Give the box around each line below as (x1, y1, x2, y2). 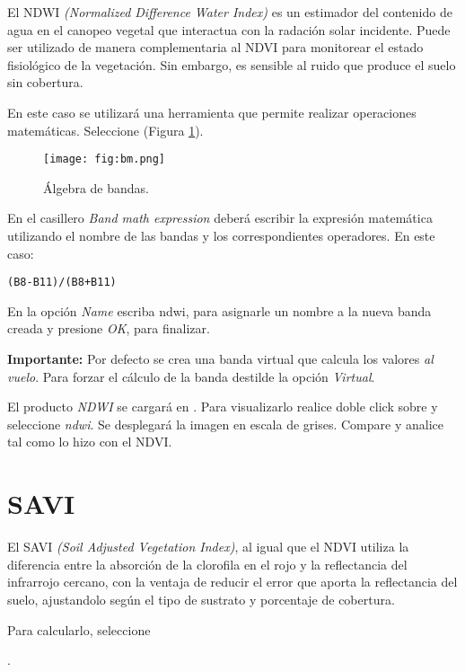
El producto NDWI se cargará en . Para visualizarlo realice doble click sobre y (7, 397, 438, 416)
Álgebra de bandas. (43, 178, 149, 197)
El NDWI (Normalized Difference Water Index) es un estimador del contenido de (7, 3, 452, 21)
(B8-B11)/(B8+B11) (7, 276, 117, 289)
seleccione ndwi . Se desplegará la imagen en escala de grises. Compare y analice (7, 414, 443, 433)
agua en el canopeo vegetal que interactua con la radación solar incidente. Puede (7, 20, 451, 39)
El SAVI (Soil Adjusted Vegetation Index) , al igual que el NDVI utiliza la (7, 537, 409, 556)
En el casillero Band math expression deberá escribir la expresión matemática (7, 208, 433, 227)
